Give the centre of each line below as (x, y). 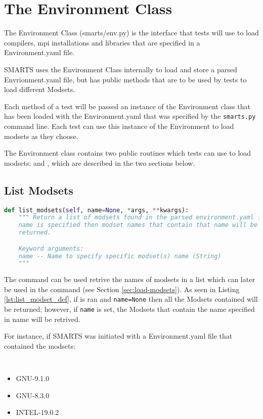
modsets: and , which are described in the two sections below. (100, 162)
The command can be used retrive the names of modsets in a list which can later (129, 279)
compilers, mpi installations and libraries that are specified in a (102, 42)
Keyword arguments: (51, 248)
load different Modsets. (40, 89)
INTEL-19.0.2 (37, 412)
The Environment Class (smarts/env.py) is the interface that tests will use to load (131, 33)
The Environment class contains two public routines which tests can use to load (128, 153)
